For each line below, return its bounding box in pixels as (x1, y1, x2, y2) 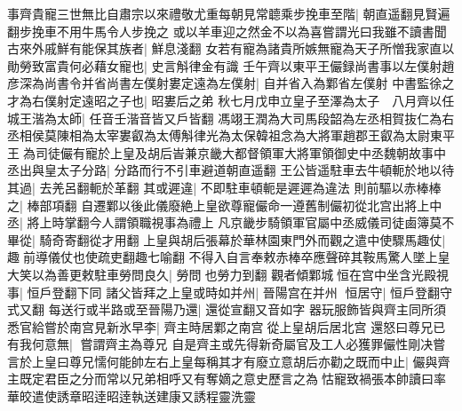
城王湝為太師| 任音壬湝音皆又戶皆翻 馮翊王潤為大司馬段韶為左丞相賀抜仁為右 (7, 108, 455, 127)
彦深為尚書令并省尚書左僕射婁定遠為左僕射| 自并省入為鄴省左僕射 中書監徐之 (7, 74, 455, 92)
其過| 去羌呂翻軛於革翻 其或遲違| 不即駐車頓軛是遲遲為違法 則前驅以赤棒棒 (7, 178, 442, 196)
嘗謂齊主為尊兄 (80, 335, 168, 353)
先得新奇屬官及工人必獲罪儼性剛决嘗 (234, 335, 446, 353)
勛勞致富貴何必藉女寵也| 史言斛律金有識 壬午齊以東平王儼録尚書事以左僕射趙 (7, 56, 455, 75)
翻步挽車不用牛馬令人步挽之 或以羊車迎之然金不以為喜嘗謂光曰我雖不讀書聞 (7, 21, 447, 40)
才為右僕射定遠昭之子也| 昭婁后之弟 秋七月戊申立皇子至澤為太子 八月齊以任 (7, 91, 455, 109)
